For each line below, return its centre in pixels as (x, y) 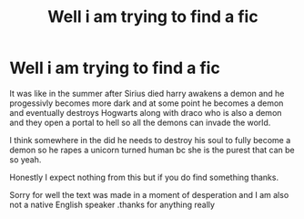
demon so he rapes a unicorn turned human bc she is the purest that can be (152, 150)
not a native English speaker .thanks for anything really (112, 204)
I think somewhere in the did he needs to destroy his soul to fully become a (150, 140)
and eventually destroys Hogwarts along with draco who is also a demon (146, 112)
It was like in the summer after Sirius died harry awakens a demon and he (147, 93)
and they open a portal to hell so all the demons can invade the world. (140, 122)
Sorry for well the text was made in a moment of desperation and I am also (149, 194)
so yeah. (25, 159)
